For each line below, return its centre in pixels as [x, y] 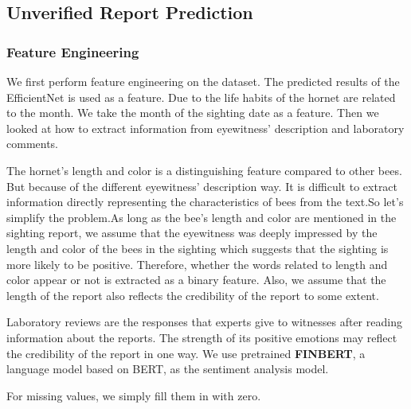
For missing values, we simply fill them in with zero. [134, 395]
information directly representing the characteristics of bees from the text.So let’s [205, 202]
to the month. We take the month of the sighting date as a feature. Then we [193, 113]
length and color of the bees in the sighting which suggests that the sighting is [198, 248]
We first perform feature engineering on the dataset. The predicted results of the [203, 81]
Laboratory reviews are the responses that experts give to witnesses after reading [204, 322]
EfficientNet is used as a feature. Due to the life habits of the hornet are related [201, 97]
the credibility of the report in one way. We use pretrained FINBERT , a [186, 353]
